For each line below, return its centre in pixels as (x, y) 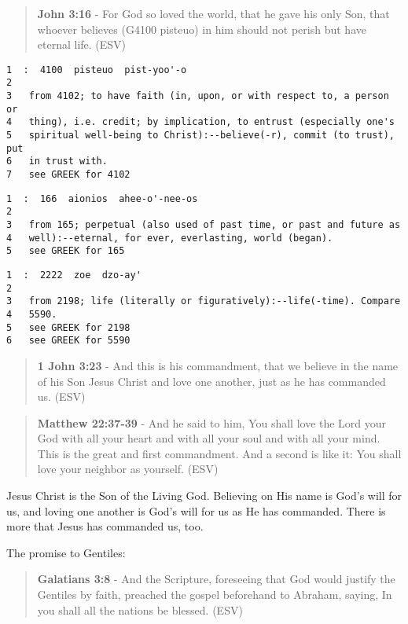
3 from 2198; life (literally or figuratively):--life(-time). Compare (204, 301)
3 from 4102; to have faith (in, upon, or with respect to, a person (198, 96)
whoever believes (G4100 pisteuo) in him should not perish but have (202, 29)
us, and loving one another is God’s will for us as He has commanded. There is (196, 510)
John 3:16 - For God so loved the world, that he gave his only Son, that (213, 13)
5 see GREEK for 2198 (68, 327)
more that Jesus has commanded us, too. (105, 526)
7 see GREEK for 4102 (68, 175)
